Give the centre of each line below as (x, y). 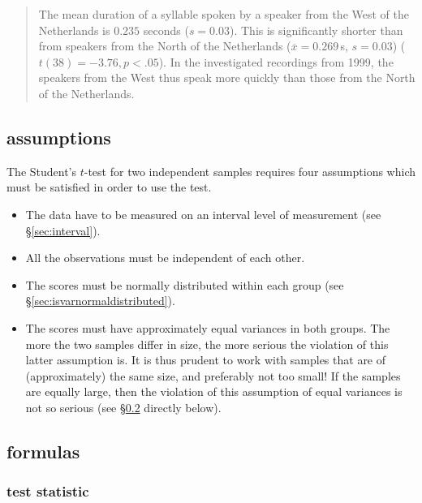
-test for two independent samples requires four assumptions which (250, 171)
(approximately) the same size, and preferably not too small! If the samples (213, 375)
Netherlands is (74, 30)
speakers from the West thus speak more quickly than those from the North (227, 77)
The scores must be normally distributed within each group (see (185, 284)
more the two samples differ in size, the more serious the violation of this (207, 344)
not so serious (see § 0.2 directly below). (123, 407)
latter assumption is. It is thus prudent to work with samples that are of (206, 360)
